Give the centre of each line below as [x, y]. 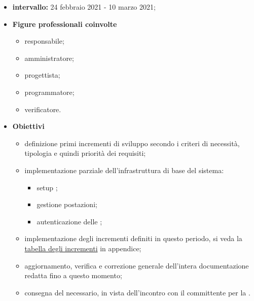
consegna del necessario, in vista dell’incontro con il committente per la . [137, 292]
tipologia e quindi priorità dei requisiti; [85, 153]
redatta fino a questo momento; [73, 275]
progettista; [42, 75]
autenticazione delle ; [69, 221]
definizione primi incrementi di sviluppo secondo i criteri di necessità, [132, 143]
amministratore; [49, 58]
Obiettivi [28, 126]
